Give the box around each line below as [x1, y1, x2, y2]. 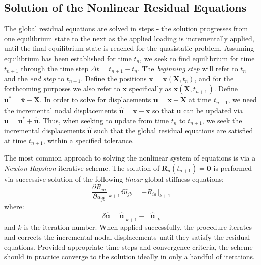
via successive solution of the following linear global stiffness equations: [4, 173, 224, 184]
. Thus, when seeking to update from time [38, 115, 169, 125]
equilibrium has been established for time [4, 52, 132, 63]
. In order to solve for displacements [40, 94, 151, 105]
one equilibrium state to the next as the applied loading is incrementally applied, [4, 33, 254, 43]
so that [152, 104, 174, 115]
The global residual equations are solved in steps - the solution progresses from [4, 23, 248, 34]
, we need [228, 94, 257, 105]
